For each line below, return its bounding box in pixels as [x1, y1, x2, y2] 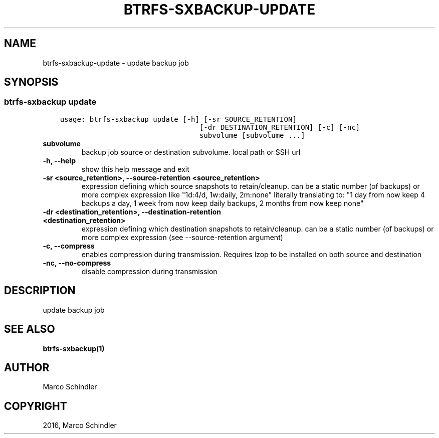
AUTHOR [4, 361, 50, 374]
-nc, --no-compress [43, 258, 111, 267]
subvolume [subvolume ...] [199, 131, 305, 139]
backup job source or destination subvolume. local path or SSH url [81, 147, 301, 156]
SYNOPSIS [4, 76, 59, 89]
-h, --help [43, 156, 76, 165]
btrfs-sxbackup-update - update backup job [43, 58, 189, 67]
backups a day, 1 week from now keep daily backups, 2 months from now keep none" [81, 198, 364, 207]
